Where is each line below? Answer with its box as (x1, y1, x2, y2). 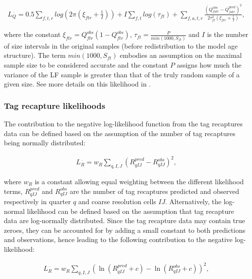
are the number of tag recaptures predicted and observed (70, 186, 239, 196)
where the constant (4, 29, 61, 39)
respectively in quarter (4, 196, 71, 207)
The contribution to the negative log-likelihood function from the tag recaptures (4, 118, 243, 128)
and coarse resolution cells (78, 196, 156, 207)
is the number (207, 29, 249, 39)
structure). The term (4, 50, 66, 60)
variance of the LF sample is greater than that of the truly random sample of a (4, 69, 240, 79)
